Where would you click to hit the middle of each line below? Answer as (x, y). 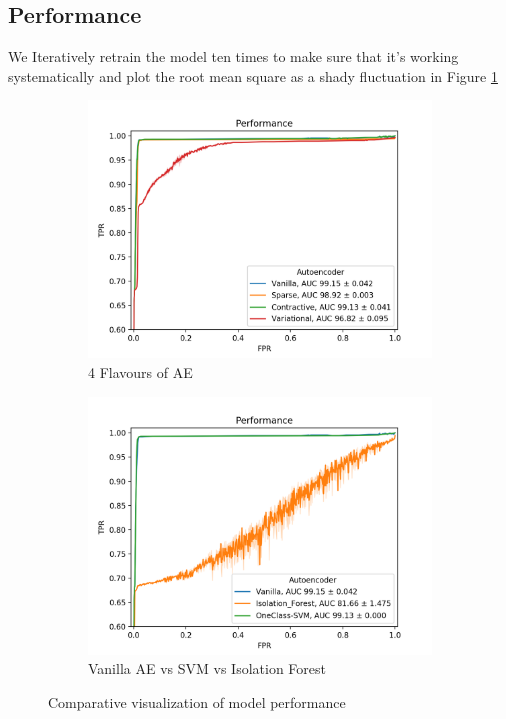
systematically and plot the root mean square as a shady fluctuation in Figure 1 (253, 75)
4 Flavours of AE (140, 371)
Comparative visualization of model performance (197, 701)
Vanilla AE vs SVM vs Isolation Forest (207, 668)
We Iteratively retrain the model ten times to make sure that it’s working (233, 56)
